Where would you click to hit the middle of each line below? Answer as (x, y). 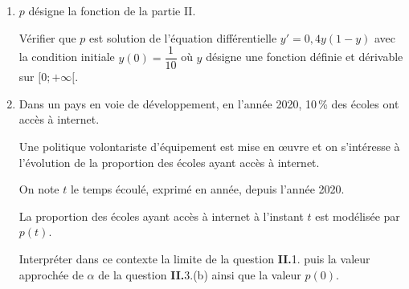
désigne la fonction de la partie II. (112, 10)
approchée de (51, 274)
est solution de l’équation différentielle (183, 37)
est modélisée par (358, 216)
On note (39, 189)
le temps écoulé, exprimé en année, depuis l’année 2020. (207, 189)
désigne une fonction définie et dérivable (305, 57)
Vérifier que (47, 37)
